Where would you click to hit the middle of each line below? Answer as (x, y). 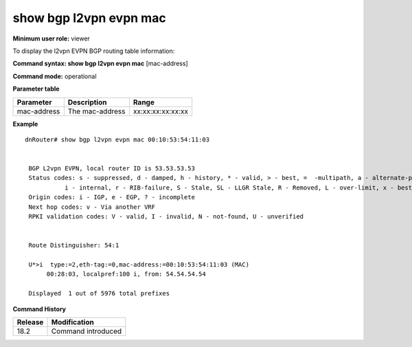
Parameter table (36, 89)
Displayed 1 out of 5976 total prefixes (99, 293)
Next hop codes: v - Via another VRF (92, 207)
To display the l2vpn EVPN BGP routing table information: (94, 51)
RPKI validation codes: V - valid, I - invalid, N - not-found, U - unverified (166, 217)
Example (25, 124)
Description (87, 102)
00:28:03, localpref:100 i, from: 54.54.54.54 (126, 274)
